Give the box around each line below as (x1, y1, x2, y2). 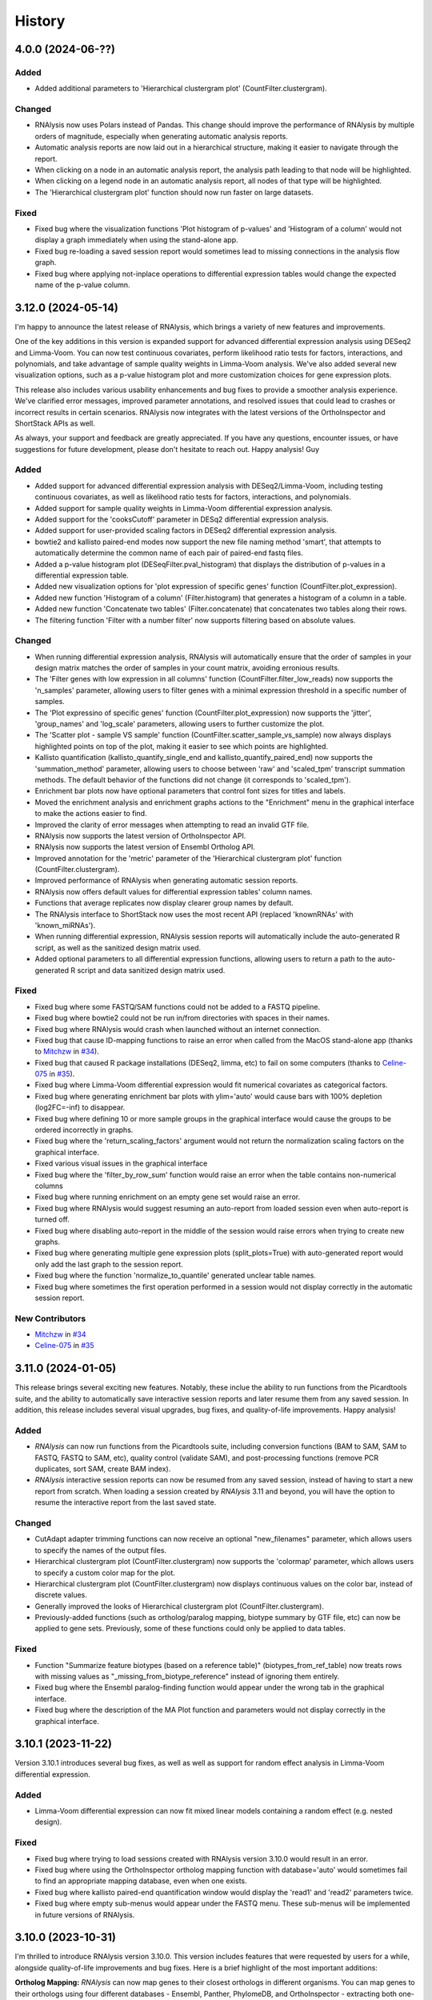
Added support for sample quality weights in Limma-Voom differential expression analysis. (34, 503, 333, 513)
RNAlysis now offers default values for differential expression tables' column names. (34, 886, 314, 896)
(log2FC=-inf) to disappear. (34, 1102, 126, 1112)
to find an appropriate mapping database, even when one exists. (34, 1876, 247, 1886)
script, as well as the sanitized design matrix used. (34, 942, 202, 952)
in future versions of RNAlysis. (34, 1910, 135, 1919)
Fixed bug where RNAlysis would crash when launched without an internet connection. (34, 1024, 322, 1034)
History (14, 12, 66, 30)
